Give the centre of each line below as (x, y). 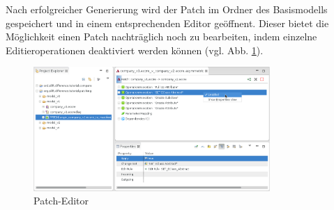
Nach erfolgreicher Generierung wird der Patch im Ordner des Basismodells (167, 9)
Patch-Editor (61, 201)
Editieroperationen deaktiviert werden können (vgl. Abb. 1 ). (135, 50)
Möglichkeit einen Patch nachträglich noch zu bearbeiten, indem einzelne (161, 37)
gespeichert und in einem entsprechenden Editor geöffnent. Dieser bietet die (167, 23)
